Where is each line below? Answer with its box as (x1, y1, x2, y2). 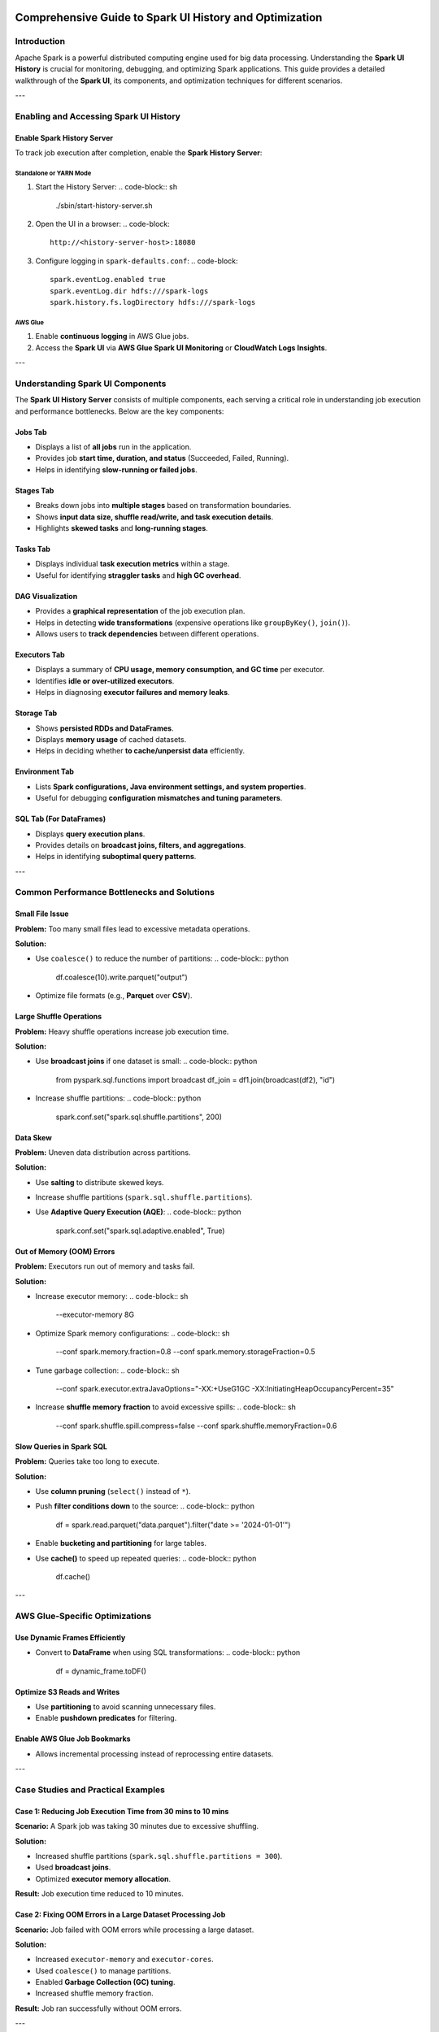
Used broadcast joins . (35, 1862, 111, 1873)
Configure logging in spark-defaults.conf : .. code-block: (35, 256, 238, 266)
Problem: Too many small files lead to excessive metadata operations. (15, 923, 250, 934)
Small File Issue (15, 909, 69, 918)
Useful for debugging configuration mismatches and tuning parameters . (35, 793, 283, 803)
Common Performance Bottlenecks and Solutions (15, 887, 215, 898)
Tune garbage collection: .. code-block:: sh (35, 1366, 180, 1375)
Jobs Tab (15, 427, 48, 436)
